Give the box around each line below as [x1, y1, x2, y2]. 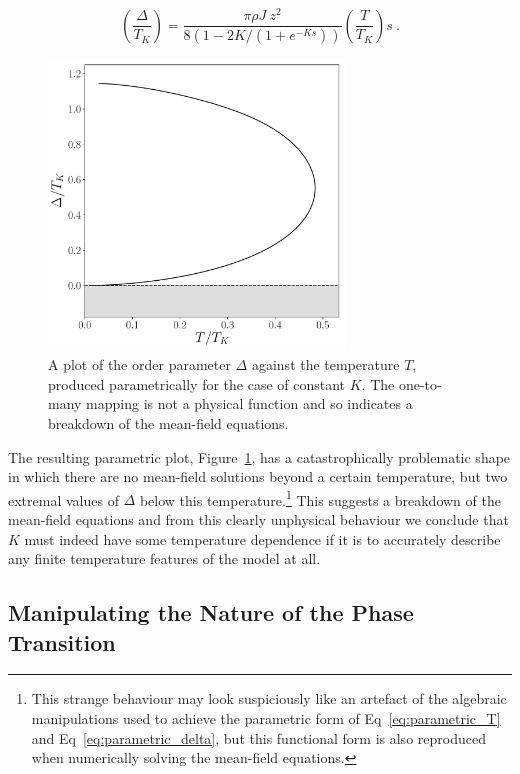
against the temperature [251, 354, 400, 375]
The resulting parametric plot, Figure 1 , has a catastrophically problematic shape [8, 446, 511, 467]
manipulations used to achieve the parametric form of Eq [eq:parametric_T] [31, 707, 501, 728]
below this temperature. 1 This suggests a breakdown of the [139, 486, 501, 510]
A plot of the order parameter [48, 354, 231, 375]
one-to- [398, 373, 442, 394]
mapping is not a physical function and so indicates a [86, 393, 413, 414]
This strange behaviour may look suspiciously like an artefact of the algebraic [31, 688, 507, 709]
